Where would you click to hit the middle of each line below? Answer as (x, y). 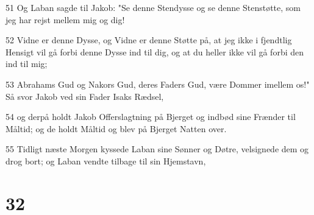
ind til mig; (27, 64)
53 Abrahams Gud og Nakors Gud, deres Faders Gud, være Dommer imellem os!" (158, 84)
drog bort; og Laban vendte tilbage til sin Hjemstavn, (106, 160)
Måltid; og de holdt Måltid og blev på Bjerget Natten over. (116, 128)
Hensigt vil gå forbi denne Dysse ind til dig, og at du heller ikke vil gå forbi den (155, 51)
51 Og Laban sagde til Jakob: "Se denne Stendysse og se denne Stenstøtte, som (153, 7)
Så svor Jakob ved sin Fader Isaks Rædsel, (85, 96)
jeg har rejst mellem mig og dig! (65, 19)
